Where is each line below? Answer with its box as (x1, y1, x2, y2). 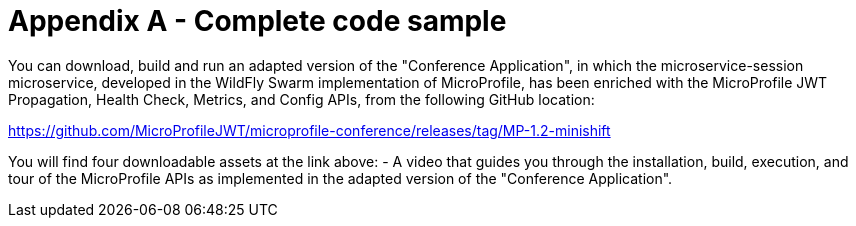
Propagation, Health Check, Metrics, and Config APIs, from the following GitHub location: (8, 90, 595, 108)
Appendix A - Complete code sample (8, 4, 507, 38)
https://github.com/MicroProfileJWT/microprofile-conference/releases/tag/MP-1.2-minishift (8, 121, 611, 139)
